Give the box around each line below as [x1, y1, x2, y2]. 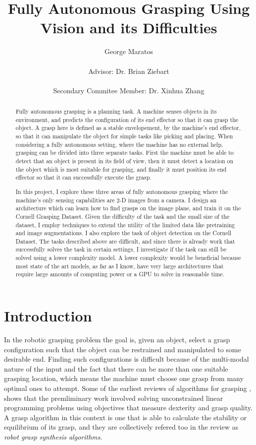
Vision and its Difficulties [40, 17, 217, 38]
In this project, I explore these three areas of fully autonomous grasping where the [15, 187, 228, 195]
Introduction [4, 306, 92, 326]
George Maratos [104, 46, 153, 57]
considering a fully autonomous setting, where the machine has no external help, [15, 140, 223, 148]
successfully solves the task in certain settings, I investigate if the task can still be [15, 245, 227, 254]
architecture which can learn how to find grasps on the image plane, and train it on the [15, 204, 241, 212]
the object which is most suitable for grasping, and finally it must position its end [15, 165, 227, 173]
